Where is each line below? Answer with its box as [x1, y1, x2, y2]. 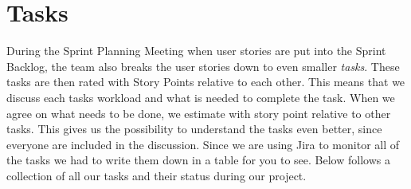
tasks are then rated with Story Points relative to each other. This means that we [6, 73, 405, 90]
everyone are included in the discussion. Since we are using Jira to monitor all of [6, 136, 400, 152]
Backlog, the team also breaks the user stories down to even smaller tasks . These [6, 57, 400, 74]
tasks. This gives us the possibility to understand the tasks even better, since [6, 120, 382, 137]
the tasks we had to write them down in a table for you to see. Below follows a [6, 152, 390, 168]
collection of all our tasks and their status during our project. [6, 167, 307, 183]
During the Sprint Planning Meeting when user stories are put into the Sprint [6, 42, 386, 59]
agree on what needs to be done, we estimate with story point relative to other [6, 104, 391, 121]
